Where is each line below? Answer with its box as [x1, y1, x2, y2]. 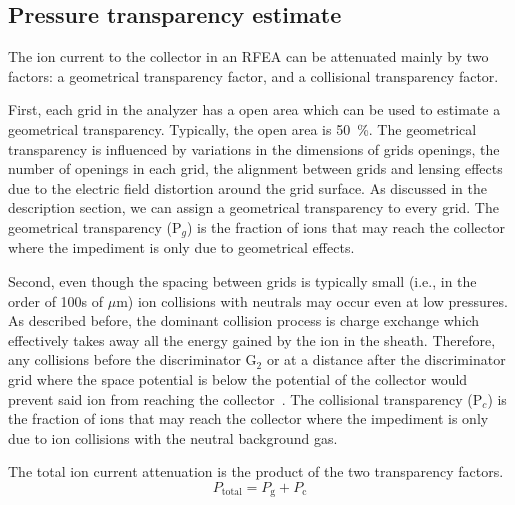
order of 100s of [8, 290, 104, 311]
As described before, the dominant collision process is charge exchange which [8, 310, 480, 331]
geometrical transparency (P [8, 216, 182, 237]
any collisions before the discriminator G [8, 349, 257, 370]
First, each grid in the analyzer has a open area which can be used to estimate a [8, 99, 501, 120]
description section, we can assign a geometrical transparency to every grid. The [8, 197, 499, 218]
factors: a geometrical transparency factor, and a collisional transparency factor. [8, 65, 499, 86]
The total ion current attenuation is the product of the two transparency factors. [8, 461, 504, 482]
